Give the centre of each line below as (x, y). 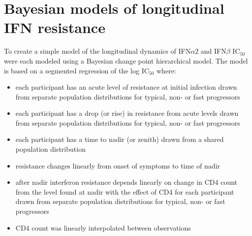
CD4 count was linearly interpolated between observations (103, 227)
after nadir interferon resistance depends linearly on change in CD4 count (126, 182)
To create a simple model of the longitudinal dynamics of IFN (97, 51)
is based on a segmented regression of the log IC (77, 70)
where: (166, 70)
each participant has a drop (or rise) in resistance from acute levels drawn (127, 113)
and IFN (213, 51)
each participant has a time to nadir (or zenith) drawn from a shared (120, 139)
